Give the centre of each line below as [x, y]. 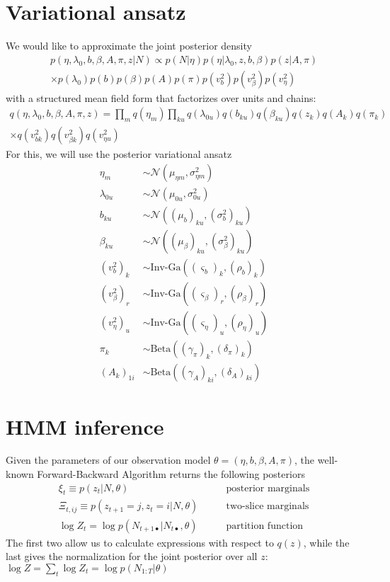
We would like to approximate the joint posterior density [129, 46]
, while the [326, 542]
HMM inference [85, 426]
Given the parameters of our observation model [108, 460]
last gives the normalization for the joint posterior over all [132, 556]
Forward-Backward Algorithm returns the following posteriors [171, 474]
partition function [265, 526]
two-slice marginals [268, 507]
